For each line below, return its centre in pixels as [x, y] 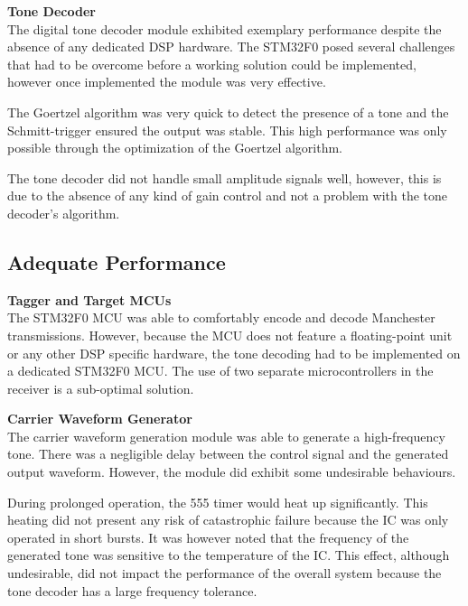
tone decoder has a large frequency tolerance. [132, 590]
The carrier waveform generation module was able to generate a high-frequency [226, 436]
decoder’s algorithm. [64, 213]
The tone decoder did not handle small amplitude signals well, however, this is [225, 177]
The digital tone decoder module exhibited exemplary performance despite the [225, 28]
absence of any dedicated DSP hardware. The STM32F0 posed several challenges [231, 47]
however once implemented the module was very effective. [167, 82]
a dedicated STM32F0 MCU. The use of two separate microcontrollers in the [220, 371]
